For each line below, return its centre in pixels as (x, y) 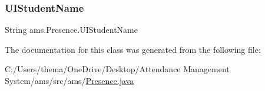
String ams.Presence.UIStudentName (71, 30)
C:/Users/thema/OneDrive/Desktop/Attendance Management (117, 69)
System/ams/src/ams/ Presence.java (69, 80)
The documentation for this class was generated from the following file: (133, 49)
